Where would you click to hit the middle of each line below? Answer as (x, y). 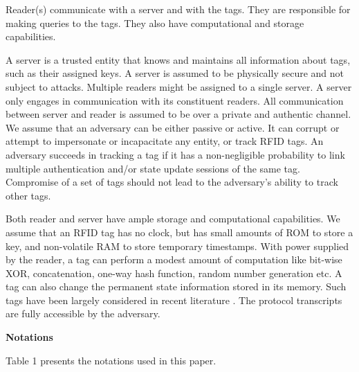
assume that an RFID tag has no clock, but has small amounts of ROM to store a (179, 232)
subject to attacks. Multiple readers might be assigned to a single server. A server (179, 86)
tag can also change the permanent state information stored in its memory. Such (176, 286)
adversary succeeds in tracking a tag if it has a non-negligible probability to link (175, 154)
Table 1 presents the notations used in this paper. (111, 360)
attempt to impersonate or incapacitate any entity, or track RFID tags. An (165, 141)
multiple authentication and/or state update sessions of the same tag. (153, 168)
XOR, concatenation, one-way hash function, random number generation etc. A (174, 273)
